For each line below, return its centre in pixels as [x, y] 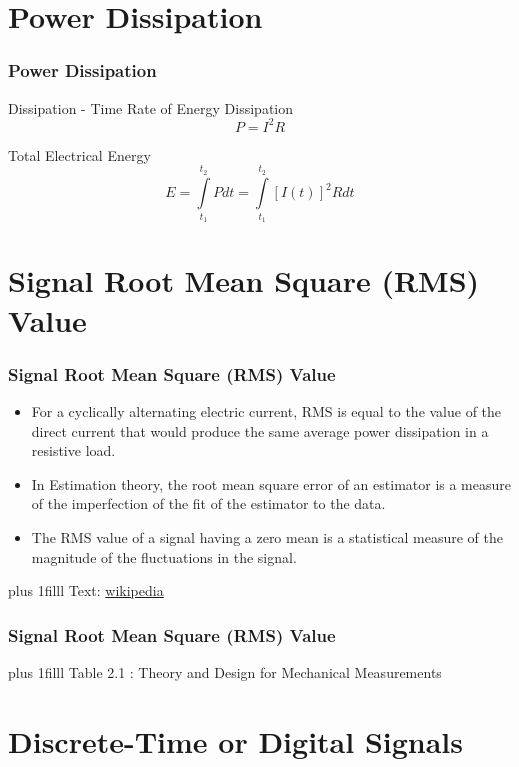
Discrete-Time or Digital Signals [236, 740]
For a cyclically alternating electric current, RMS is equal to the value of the [266, 411]
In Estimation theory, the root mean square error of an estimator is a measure [271, 483]
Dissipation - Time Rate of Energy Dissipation [151, 107]
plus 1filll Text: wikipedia [86, 590]
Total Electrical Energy [79, 154]
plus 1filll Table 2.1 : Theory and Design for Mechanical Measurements [225, 671]
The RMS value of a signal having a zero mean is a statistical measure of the [267, 536]
